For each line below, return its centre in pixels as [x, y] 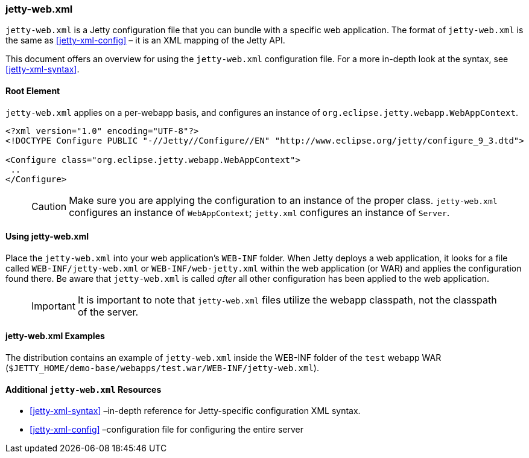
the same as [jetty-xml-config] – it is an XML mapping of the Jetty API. [145, 40]
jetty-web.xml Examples [55, 336]
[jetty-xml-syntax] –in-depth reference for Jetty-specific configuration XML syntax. [195, 411]
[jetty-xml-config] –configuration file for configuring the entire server [167, 430]
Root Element [33, 91]
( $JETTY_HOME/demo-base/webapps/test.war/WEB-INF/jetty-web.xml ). [162, 368]
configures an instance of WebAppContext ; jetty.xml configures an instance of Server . [259, 212]
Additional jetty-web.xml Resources [84, 389]
